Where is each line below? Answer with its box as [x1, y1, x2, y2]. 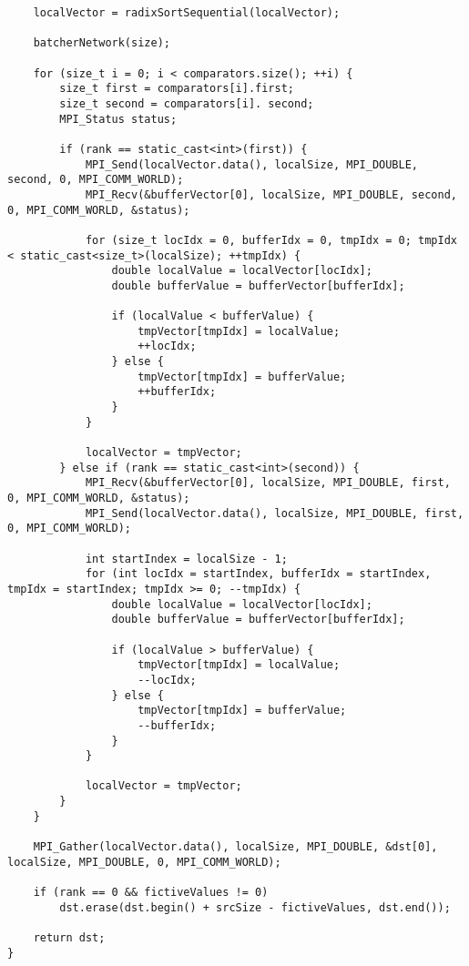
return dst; [33, 931, 106, 945]
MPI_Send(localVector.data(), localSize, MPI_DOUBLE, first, [85, 506, 464, 520]
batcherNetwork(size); [33, 36, 170, 50]
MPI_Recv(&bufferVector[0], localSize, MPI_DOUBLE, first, [85, 476, 451, 490]
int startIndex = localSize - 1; [85, 552, 288, 565]
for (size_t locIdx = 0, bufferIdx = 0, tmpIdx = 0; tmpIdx [85, 233, 457, 247]
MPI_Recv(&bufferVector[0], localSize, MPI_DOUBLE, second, [85, 188, 457, 201]
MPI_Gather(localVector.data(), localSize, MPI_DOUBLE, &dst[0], [33, 840, 438, 854]
